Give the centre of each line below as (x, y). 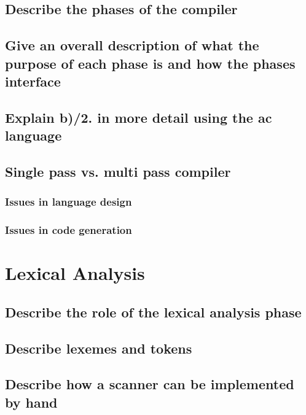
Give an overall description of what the (132, 45)
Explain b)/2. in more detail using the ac (139, 117)
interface (33, 81)
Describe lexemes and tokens (99, 348)
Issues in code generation (69, 230)
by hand (31, 402)
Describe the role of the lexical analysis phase (153, 312)
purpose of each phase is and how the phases (150, 63)
